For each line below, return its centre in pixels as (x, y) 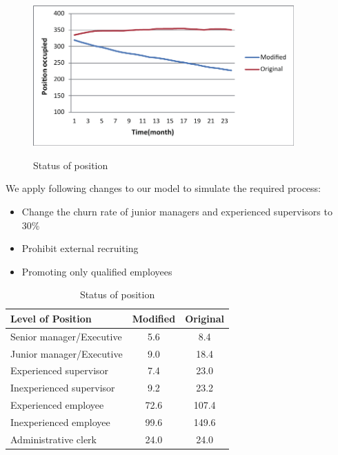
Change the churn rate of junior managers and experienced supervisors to (177, 211)
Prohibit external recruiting (80, 248)
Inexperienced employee (60, 422)
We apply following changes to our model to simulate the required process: (163, 188)
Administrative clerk (53, 439)
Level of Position (51, 318)
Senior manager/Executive (66, 336)
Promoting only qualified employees (97, 271)
